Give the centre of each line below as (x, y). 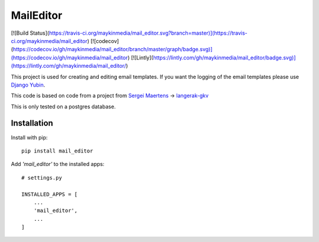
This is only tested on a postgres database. (64, 107)
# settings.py (42, 178)
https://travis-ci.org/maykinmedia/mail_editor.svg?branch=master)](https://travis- (148, 33)
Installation (32, 123)
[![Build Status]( (30, 33)
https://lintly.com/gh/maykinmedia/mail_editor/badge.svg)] (224, 57)
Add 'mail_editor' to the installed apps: (58, 164)
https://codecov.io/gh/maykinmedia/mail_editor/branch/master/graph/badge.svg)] (113, 49)
